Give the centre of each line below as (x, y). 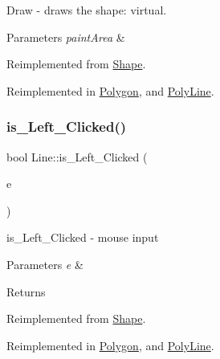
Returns (26, 291)
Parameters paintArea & (66, 37)
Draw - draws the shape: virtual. (87, 10)
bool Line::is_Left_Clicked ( (77, 156)
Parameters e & (45, 264)
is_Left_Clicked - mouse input (83, 237)
